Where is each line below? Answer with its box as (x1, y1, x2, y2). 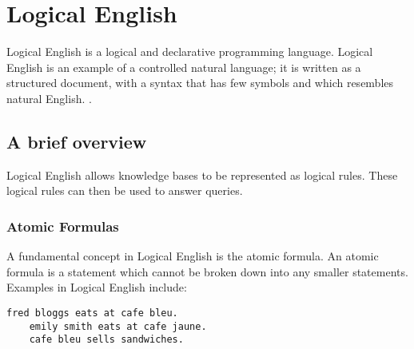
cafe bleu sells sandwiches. (29, 334, 184, 346)
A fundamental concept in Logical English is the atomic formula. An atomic (6, 248, 379, 264)
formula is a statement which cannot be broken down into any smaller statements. (6, 263, 408, 280)
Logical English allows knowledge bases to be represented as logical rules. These (6, 166, 398, 183)
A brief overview (6, 129, 147, 153)
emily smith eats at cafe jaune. (29, 320, 207, 332)
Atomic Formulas (6, 216, 119, 236)
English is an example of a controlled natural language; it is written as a (6, 58, 361, 75)
